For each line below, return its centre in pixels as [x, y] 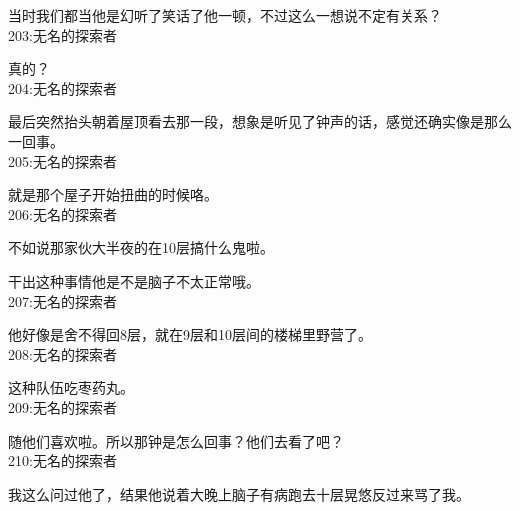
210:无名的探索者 [62, 460]
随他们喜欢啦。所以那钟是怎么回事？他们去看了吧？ [176, 440]
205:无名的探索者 [62, 160]
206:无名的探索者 [62, 213]
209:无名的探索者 [62, 406]
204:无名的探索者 [62, 87]
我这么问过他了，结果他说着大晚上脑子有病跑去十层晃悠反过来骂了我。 [239, 493]
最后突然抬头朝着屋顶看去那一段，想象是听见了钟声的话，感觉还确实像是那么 [260, 121]
